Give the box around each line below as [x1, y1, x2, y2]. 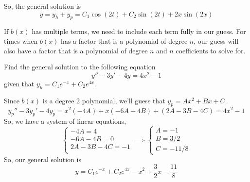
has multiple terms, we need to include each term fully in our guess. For [32, 26, 246, 36]
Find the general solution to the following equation [4, 62, 156, 72]
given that [4, 78, 35, 88]
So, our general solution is [4, 154, 81, 164]
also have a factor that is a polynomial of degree [4, 45, 148, 55]
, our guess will [194, 35, 239, 46]
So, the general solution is [4, 1, 81, 11]
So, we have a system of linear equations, [4, 116, 126, 126]
